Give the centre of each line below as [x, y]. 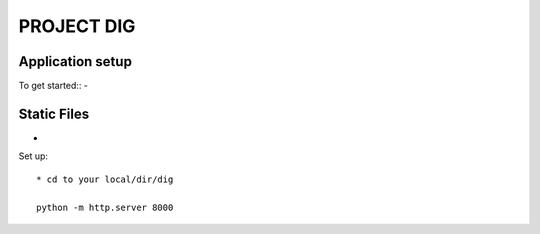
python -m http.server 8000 [105, 207]
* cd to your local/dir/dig [105, 179]
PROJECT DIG [77, 26]
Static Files [54, 113]
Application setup [75, 61]
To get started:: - [53, 86]
